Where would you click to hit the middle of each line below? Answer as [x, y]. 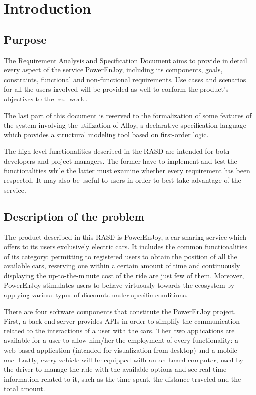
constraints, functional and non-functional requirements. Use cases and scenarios [125, 79]
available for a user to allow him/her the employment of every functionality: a [121, 340]
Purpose [25, 39]
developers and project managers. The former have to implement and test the [121, 160]
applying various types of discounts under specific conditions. [96, 295]
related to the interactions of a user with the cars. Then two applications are [119, 330]
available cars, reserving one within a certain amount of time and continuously [122, 266]
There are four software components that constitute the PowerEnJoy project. [120, 311]
